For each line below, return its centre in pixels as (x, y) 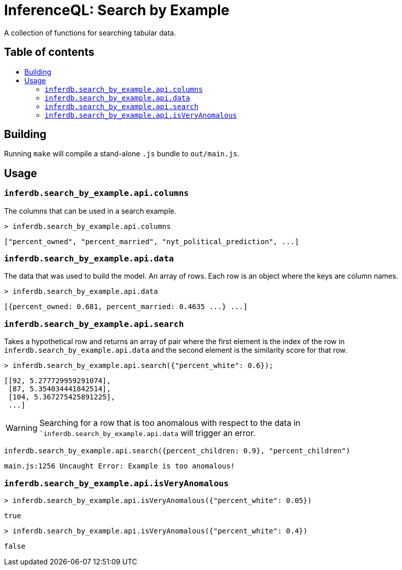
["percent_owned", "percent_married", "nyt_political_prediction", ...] (152, 241)
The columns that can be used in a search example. (90, 211)
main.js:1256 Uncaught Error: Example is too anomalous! (120, 466)
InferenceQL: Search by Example (117, 10)
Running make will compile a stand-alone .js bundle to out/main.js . (122, 154)
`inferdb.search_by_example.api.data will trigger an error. (147, 433)
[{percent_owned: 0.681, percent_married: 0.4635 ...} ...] (126, 307)
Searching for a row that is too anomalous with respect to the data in (170, 423)
